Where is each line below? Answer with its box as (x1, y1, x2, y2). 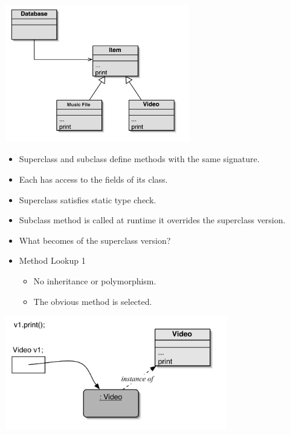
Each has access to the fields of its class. (19, 172, 168, 185)
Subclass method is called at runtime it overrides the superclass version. (19, 214, 286, 226)
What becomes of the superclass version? (19, 234, 171, 246)
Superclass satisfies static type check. (19, 193, 156, 206)
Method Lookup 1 (19, 254, 86, 267)
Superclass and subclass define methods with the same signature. (19, 152, 260, 165)
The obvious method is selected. (33, 295, 152, 307)
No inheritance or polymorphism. (33, 274, 156, 287)
